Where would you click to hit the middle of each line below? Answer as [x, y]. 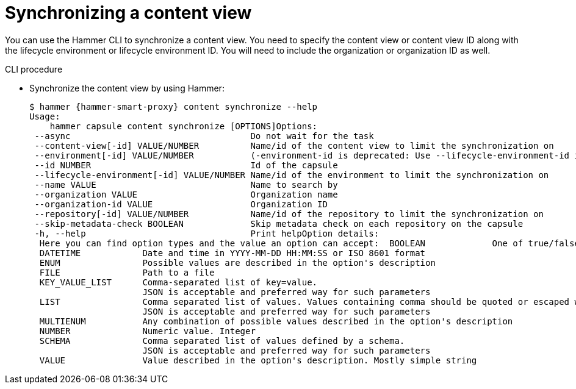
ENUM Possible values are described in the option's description [237, 262]
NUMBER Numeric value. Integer [147, 331]
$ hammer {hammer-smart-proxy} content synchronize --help [174, 106]
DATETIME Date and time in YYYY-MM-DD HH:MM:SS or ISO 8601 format [232, 253]
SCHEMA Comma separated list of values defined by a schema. [222, 341]
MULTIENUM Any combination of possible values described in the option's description [276, 321]
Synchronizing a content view [128, 13]
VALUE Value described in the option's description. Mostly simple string [258, 360]
